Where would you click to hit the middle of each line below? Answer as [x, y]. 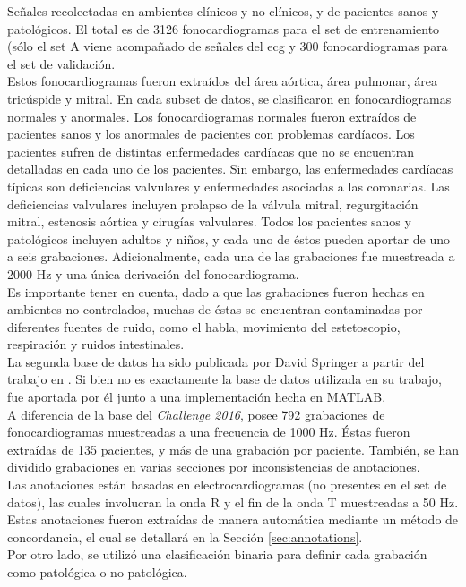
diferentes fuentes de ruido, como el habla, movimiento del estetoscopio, [204, 326]
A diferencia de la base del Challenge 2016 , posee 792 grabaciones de [196, 414]
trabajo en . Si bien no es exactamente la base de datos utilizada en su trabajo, [224, 379]
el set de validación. [61, 63]
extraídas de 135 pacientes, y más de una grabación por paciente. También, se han [233, 449]
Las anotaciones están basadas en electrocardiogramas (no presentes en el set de [227, 485]
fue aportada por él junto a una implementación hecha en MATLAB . [197, 397]
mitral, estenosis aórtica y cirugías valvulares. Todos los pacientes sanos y [209, 221]
